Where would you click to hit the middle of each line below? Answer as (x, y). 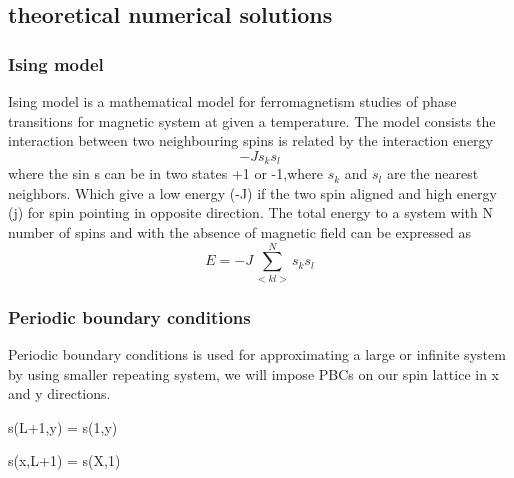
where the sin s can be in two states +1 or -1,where (165, 173)
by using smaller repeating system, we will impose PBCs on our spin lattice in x (254, 373)
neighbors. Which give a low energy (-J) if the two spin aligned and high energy (252, 192)
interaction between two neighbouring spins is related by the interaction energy (250, 140)
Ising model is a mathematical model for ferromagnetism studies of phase (232, 101)
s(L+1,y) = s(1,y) (63, 426)
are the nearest (432, 173)
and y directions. (59, 393)
